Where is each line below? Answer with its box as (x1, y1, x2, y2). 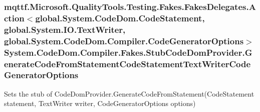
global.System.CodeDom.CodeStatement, (35, 11, 205, 24)
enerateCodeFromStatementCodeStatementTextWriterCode (4, 57, 251, 70)
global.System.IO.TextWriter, (4, 23, 126, 35)
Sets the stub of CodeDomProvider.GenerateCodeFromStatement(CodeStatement (4, 88, 254, 99)
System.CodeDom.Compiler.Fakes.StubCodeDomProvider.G (4, 46, 252, 58)
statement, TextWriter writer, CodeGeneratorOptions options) (4, 98, 196, 109)
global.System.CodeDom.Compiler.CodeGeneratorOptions (4, 34, 244, 47)
